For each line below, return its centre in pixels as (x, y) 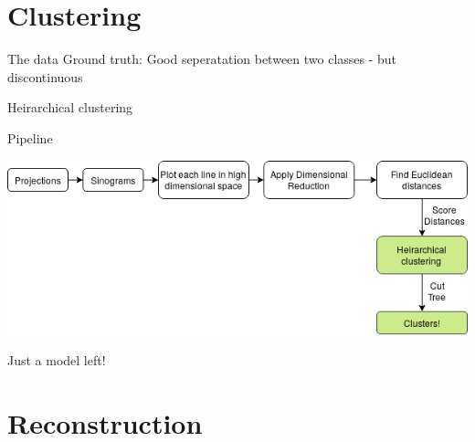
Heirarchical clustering (70, 107)
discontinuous (45, 76)
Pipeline (30, 137)
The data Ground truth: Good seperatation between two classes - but (202, 59)
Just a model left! (57, 360)
